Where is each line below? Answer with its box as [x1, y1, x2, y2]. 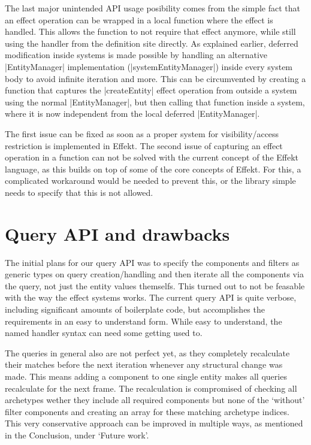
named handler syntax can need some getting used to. [5, 326, 203, 339]
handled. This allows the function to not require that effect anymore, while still [5, 25, 296, 38]
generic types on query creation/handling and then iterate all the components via [5, 268, 304, 280]
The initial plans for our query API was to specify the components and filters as [5, 256, 300, 268]
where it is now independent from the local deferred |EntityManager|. [5, 107, 260, 120]
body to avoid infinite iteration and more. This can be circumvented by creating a [5, 72, 306, 84]
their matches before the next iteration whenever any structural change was [5, 358, 283, 371]
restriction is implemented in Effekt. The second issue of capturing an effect [5, 139, 283, 152]
